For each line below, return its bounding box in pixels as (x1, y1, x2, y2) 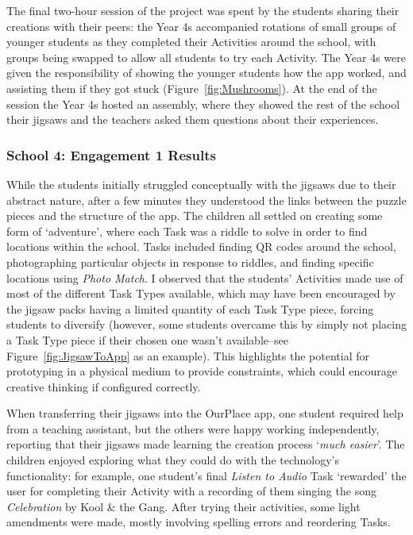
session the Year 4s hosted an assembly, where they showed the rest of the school (6, 95, 400, 112)
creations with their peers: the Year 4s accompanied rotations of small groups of (6, 17, 396, 34)
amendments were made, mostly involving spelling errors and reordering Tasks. (6, 514, 391, 530)
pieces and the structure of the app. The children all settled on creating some (6, 207, 383, 224)
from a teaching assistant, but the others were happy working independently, (6, 420, 380, 437)
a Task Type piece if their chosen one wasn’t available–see (6, 331, 288, 348)
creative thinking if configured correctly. (6, 378, 201, 395)
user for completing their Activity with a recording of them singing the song (6, 483, 376, 499)
